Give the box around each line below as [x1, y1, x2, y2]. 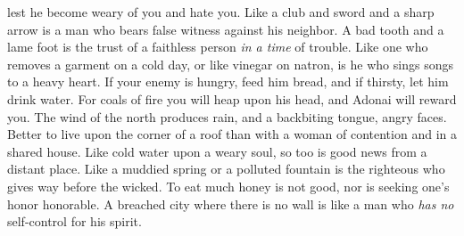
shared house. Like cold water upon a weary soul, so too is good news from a [7, 142, 427, 160]
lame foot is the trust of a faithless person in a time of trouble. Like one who [7, 37, 428, 56]
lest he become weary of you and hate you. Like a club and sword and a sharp [7, 3, 435, 20]
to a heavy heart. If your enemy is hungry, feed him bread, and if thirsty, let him [7, 72, 449, 91]
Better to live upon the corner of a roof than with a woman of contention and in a [7, 125, 457, 143]
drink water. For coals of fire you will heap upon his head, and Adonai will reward [7, 89, 457, 108]
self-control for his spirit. [7, 212, 142, 231]
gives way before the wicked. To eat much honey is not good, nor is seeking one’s [7, 176, 450, 195]
